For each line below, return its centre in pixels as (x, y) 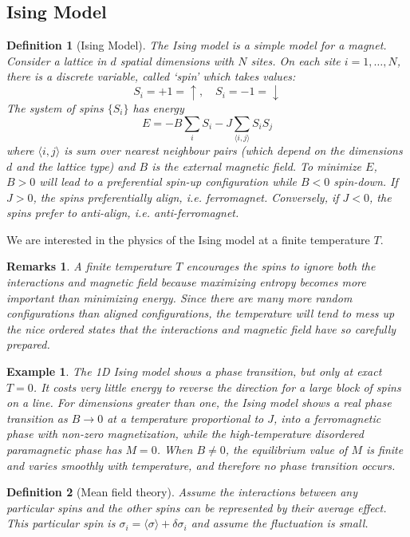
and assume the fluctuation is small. (280, 523)
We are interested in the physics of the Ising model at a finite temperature (188, 239)
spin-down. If (366, 182)
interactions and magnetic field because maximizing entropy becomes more (186, 282)
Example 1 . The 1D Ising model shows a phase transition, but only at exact (194, 371)
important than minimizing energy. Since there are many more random (179, 297)
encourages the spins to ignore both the (281, 266)
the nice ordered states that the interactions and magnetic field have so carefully (201, 328)
